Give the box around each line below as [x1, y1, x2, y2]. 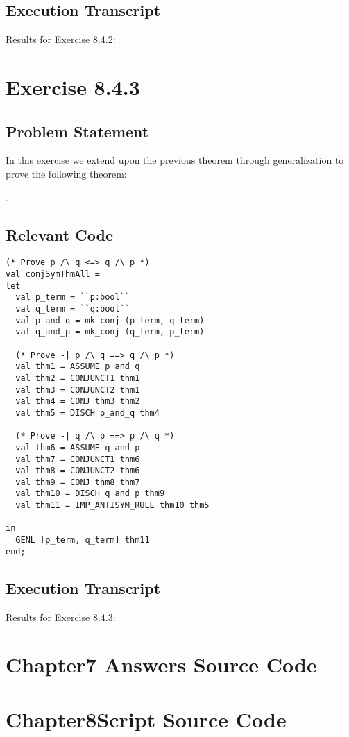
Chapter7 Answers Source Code [6, 650, 317, 679]
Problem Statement [6, 120, 149, 142]
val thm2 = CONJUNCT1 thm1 [15, 373, 140, 383]
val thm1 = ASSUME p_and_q [15, 362, 140, 372]
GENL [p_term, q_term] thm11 [15, 535, 150, 545]
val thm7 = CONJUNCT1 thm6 [15, 454, 140, 464]
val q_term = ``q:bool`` [15, 303, 130, 314]
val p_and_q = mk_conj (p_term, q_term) [15, 315, 205, 325]
